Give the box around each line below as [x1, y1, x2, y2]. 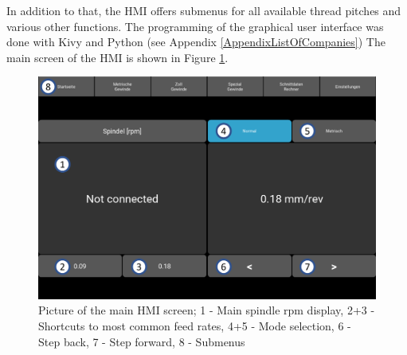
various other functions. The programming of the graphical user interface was [6, 18, 384, 34]
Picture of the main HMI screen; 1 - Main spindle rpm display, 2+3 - [38, 302, 375, 318]
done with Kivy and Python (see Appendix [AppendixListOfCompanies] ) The [6, 33, 385, 50]
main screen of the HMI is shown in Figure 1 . [6, 49, 229, 65]
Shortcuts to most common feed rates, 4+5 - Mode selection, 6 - [38, 318, 351, 334]
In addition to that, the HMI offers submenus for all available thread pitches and [6, 2, 401, 18]
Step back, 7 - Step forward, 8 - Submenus [38, 333, 245, 349]
